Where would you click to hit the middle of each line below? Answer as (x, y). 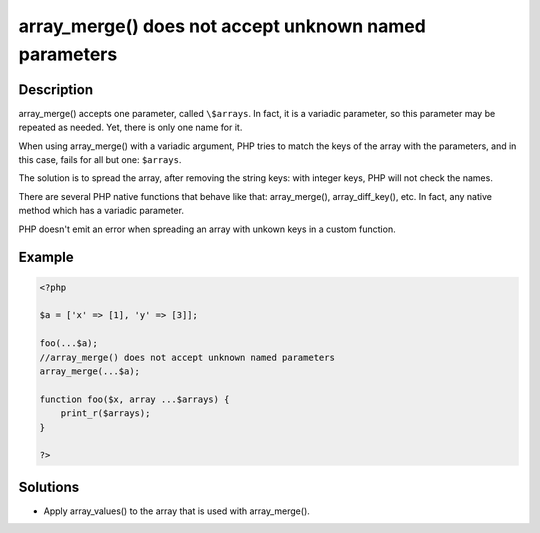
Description (56, 89)
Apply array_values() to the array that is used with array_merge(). (176, 511)
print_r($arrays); (105, 413)
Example (46, 257)
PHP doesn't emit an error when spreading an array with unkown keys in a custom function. (207, 229)
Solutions (49, 486)
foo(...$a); (69, 343)
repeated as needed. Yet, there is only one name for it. (130, 127)
